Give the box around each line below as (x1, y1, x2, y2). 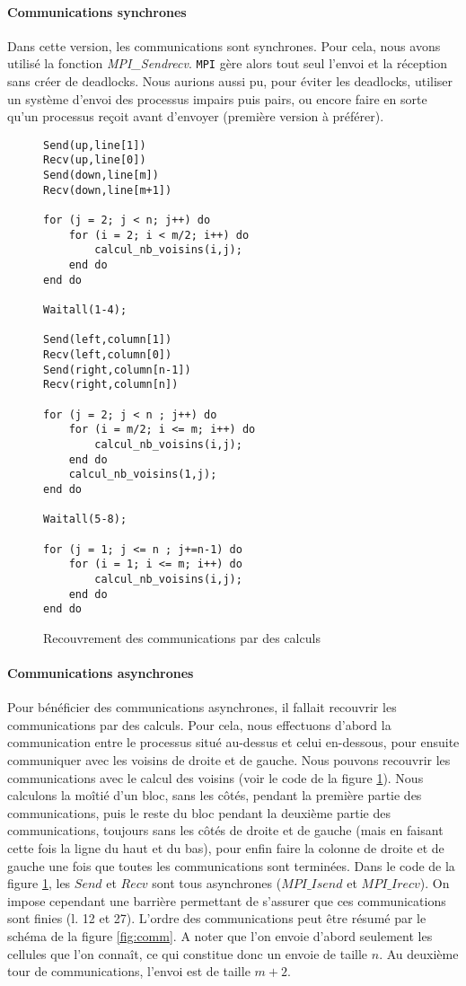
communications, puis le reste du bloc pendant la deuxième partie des (7, 803, 391, 822)
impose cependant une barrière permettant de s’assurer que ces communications (7, 891, 446, 910)
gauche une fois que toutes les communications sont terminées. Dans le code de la (7, 856, 455, 875)
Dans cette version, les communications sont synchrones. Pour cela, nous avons (7, 36, 441, 55)
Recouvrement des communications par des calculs (43, 628, 321, 647)
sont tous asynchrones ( (152, 874, 282, 893)
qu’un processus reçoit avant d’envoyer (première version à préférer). (7, 107, 384, 126)
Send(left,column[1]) (43, 333, 172, 347)
